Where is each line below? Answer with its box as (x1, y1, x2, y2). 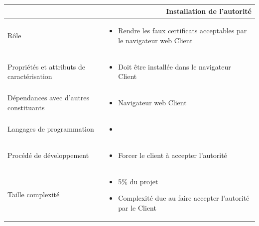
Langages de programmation (7, 124, 94, 134)
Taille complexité (7, 189, 60, 200)
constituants (7, 102, 45, 113)
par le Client (118, 202, 156, 213)
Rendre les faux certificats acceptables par (118, 25, 247, 36)
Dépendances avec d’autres (7, 92, 90, 103)
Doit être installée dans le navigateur (118, 61, 231, 72)
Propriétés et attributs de (7, 61, 86, 72)
